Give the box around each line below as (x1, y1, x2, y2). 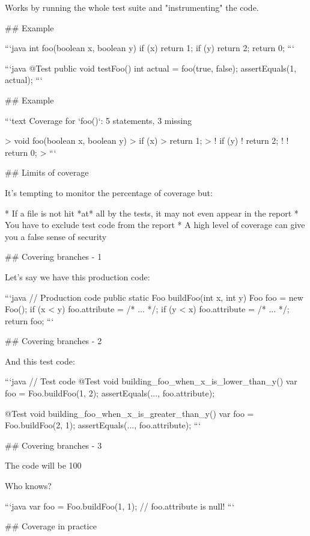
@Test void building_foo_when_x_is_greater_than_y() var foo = (5, 407, 254, 419)
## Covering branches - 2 (5, 334, 102, 347)
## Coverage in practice (5, 520, 97, 532)
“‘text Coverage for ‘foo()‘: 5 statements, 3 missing (5, 114, 192, 126)
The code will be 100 (5, 459, 82, 472)
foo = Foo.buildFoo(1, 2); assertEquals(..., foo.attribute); (5, 387, 215, 399)
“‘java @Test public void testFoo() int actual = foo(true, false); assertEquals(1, (5, 61, 297, 74)
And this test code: (5, 354, 75, 367)
